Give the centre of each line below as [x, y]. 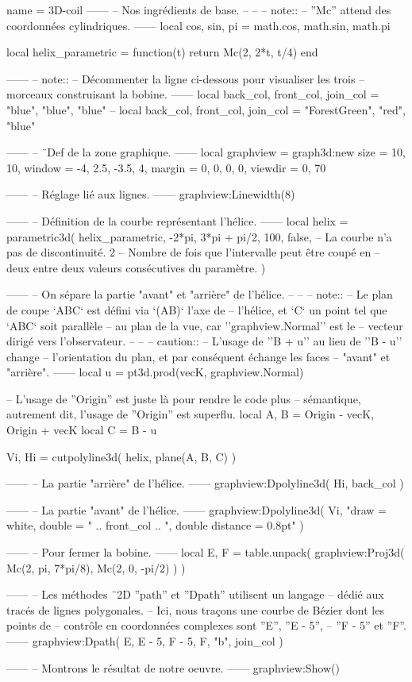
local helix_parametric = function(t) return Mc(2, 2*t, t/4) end [162, 52]
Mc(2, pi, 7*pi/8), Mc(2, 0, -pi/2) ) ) [96, 567]
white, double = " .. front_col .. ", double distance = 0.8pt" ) [155, 525]
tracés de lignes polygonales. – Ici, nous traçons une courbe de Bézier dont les [195, 609]
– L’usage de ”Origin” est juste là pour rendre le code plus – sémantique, [184, 398]
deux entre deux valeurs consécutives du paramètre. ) [136, 267]
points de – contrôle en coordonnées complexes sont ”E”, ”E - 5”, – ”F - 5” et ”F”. [206, 625]
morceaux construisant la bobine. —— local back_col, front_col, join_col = [193, 94]
